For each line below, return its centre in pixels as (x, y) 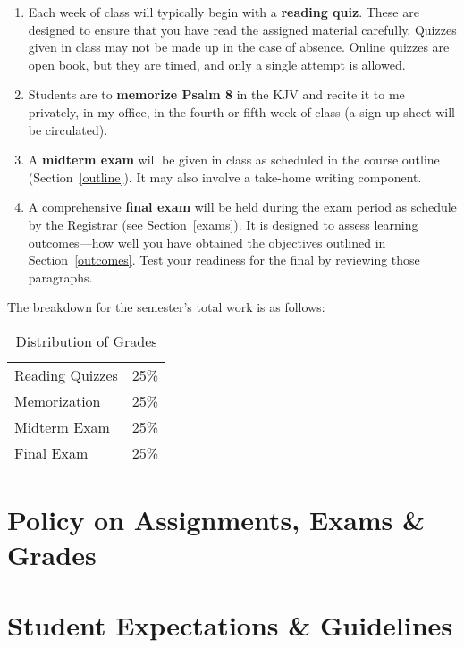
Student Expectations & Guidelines (230, 624)
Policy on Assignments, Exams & (216, 520)
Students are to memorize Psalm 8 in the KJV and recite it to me (216, 94)
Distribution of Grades (86, 341)
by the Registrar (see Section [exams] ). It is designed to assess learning (223, 224)
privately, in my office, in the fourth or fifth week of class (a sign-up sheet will (241, 111)
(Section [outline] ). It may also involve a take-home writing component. (225, 177)
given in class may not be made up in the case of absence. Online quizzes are (239, 47)
